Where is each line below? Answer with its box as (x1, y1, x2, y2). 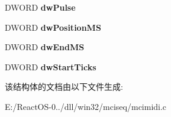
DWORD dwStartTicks (5, 60, 96, 73)
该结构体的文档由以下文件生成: (5, 80, 123, 93)
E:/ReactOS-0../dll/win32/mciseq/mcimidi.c (5, 100, 167, 112)
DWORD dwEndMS (5, 41, 85, 53)
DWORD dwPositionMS (5, 21, 101, 33)
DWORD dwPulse (5, 1, 76, 13)
